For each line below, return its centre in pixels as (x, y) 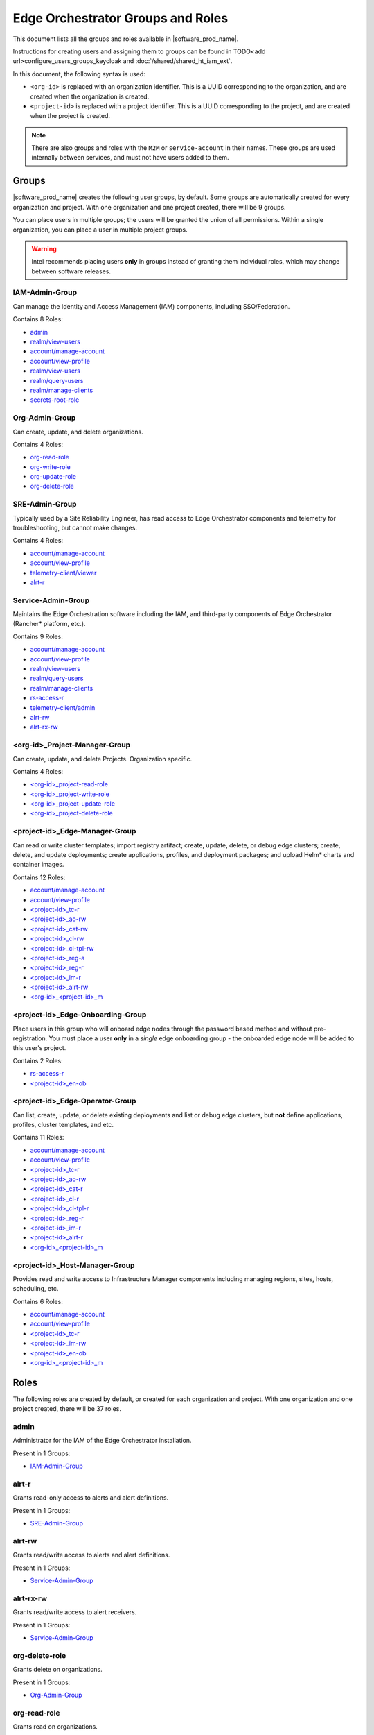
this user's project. (39, 1048)
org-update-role (53, 477)
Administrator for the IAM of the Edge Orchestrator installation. (102, 1441)
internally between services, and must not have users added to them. (130, 158)
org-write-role (50, 467)
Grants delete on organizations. (58, 1670)
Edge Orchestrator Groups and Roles (121, 18)
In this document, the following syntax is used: (79, 74)
